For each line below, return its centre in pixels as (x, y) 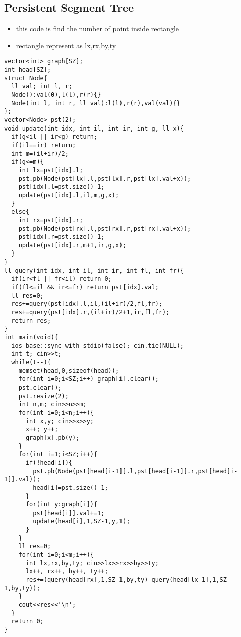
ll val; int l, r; (42, 87)
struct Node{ (26, 78)
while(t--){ (31, 363)
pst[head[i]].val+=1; (69, 513)
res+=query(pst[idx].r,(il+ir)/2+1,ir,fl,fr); (90, 312)
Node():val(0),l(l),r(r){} (56, 95)
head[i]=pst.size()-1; (71, 488)
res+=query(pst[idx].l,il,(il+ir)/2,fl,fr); (87, 304)
